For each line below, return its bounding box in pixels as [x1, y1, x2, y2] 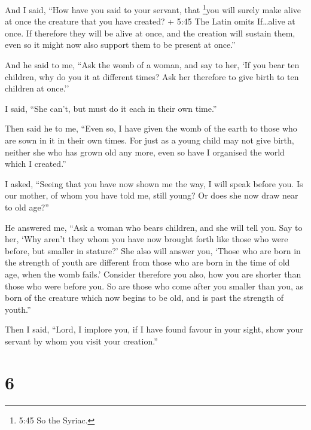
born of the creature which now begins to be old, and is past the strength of [5, 291, 283, 304]
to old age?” [5, 200, 49, 213]
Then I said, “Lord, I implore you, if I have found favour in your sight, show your [5, 323, 303, 336]
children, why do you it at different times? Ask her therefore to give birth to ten [5, 70, 299, 83]
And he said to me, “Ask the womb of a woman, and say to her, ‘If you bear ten [5, 59, 300, 71]
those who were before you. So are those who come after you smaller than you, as [5, 279, 303, 292]
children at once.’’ [5, 82, 69, 94]
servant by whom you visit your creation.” [5, 334, 158, 347]
